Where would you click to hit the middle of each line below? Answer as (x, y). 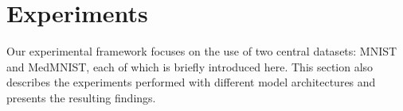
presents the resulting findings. (81, 97)
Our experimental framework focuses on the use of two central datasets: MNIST (202, 51)
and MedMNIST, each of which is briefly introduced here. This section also (190, 66)
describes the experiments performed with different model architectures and (191, 82)
